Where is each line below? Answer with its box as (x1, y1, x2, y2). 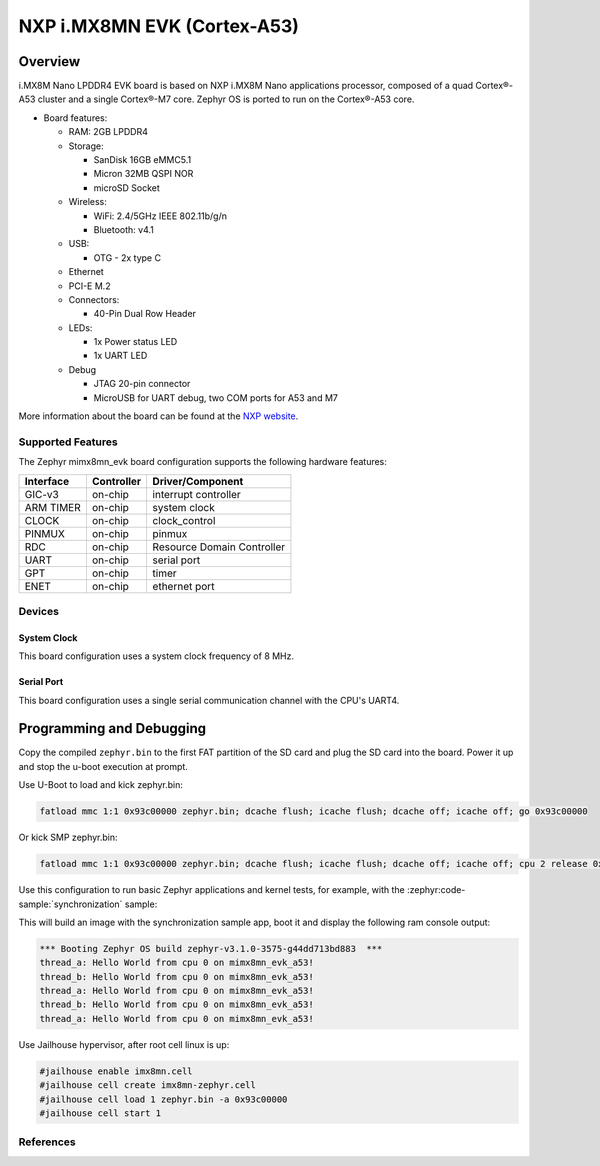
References (18, 1135, 76, 1149)
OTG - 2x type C (93, 251, 162, 264)
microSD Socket (93, 181, 160, 194)
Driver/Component (152, 474, 244, 488)
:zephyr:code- (406, 884, 466, 896)
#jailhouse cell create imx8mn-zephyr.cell (39, 1080, 257, 1091)
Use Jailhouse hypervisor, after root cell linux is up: (18, 1038, 230, 1050)
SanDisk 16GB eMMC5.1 (93, 154, 192, 166)
